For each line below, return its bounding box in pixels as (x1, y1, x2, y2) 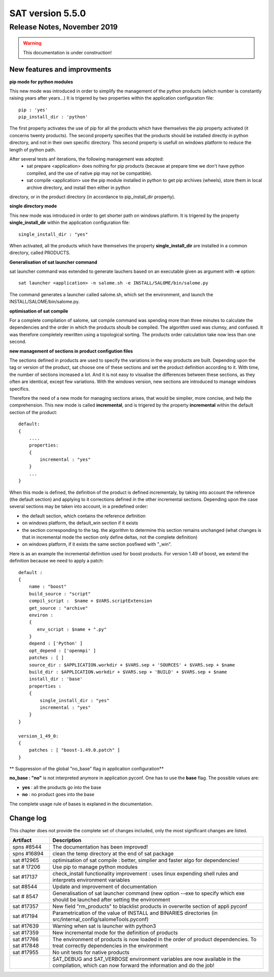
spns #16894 (12, 850, 44, 857)
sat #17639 (12, 922, 39, 929)
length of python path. (9, 146, 56, 152)
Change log (9, 814, 47, 823)
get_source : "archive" (28, 605, 88, 611)
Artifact (12, 836, 32, 843)
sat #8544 (12, 883, 38, 890)
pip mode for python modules (9, 79, 74, 85)
